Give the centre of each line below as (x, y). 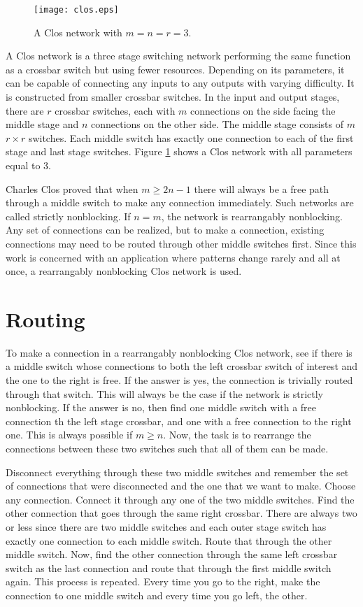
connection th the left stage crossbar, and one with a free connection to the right (179, 421)
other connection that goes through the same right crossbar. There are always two (181, 513)
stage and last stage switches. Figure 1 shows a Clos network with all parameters (179, 151)
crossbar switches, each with (115, 110)
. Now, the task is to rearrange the (237, 435)
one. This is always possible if (69, 435)
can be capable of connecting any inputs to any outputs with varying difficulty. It (180, 83)
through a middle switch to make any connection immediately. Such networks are (180, 202)
